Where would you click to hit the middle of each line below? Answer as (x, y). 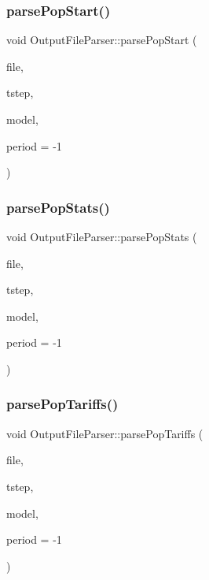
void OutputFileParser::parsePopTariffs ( (105, 433)
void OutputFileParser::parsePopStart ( (102, 40)
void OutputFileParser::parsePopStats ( (102, 236)
